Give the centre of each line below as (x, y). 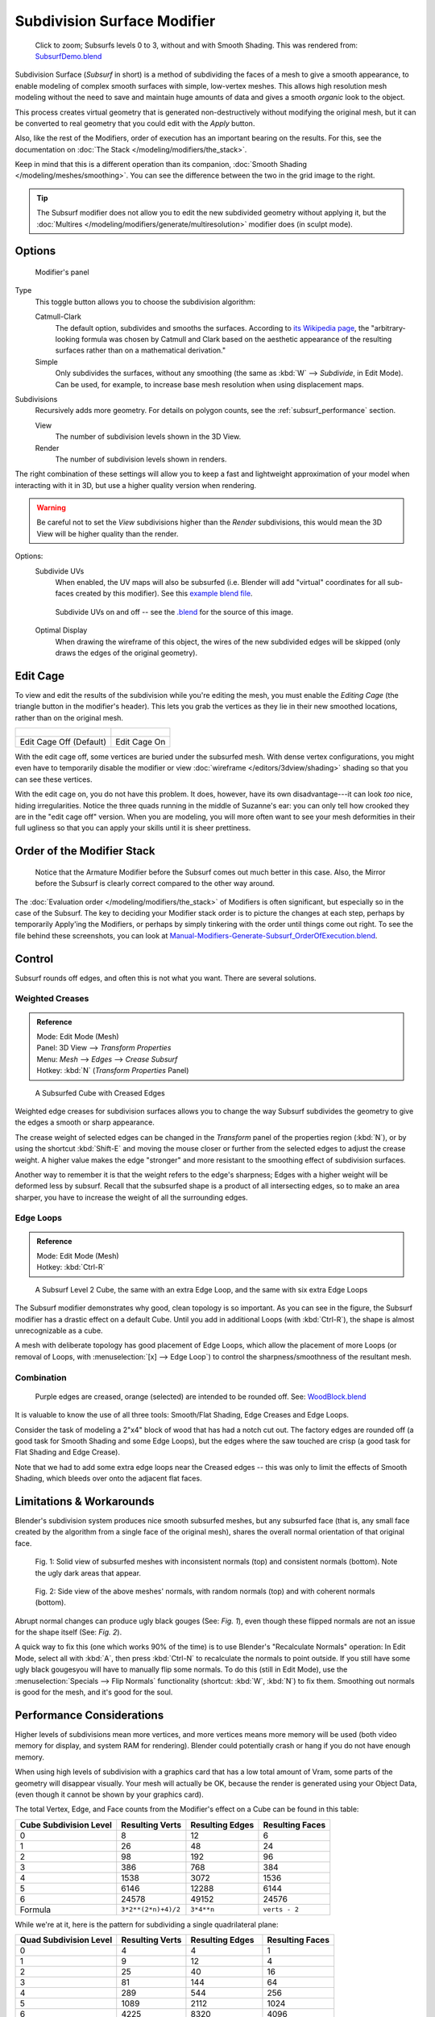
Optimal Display (61, 630)
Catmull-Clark (58, 317)
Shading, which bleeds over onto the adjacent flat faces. (108, 1478)
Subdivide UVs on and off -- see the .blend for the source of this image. (174, 612)
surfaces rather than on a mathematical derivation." (140, 350)
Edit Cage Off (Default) (63, 742)
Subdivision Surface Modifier (115, 21)
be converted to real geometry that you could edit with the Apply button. (135, 123)
